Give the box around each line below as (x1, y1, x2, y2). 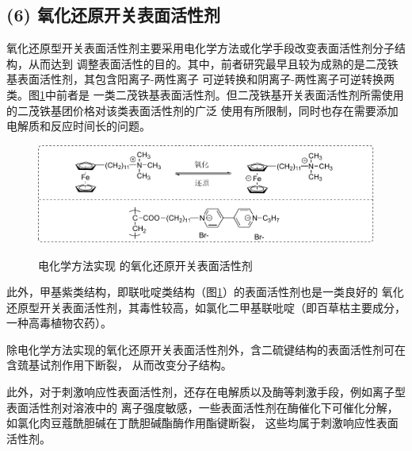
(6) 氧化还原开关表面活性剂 (6, 2, 220, 27)
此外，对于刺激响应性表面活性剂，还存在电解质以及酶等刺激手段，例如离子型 (6, 384, 406, 400)
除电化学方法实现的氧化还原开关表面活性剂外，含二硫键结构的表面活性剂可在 (6, 341, 406, 357)
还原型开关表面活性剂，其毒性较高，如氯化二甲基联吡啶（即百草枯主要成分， (6, 299, 406, 315)
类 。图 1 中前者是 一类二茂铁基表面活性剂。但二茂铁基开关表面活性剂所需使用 (6, 86, 404, 102)
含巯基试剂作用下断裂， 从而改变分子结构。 (6, 357, 232, 373)
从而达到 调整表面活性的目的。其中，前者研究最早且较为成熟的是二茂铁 (28, 55, 399, 71)
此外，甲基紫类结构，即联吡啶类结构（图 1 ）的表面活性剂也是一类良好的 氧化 (6, 283, 404, 300)
